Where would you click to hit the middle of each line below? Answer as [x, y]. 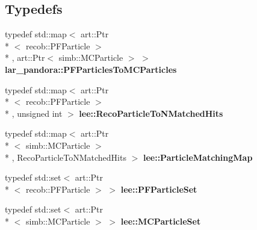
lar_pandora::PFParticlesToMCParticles [91, 69]
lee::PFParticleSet [159, 189]
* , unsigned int [34, 113]
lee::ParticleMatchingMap [198, 157]
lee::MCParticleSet [161, 221]
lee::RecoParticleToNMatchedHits [151, 113]
